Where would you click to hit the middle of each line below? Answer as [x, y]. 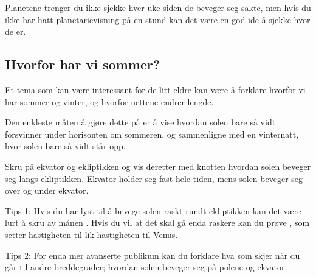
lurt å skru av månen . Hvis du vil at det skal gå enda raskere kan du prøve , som [157, 223]
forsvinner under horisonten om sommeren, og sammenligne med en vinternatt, [152, 134]
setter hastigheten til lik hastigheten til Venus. [91, 234]
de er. [15, 31]
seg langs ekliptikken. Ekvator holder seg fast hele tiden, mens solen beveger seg [154, 178]
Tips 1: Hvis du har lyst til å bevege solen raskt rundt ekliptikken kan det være [153, 210]
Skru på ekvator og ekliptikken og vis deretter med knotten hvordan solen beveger [158, 166]
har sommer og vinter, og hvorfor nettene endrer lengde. [109, 101]
